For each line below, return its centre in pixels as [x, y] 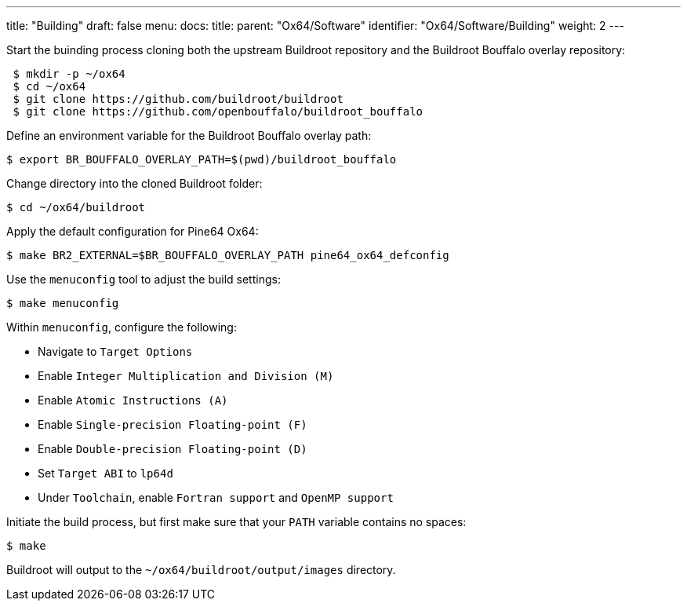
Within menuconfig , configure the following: [122, 327]
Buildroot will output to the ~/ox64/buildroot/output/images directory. [201, 570]
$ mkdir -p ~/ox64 [69, 74]
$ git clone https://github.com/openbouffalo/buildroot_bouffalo [218, 112]
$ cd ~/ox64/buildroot [76, 207]
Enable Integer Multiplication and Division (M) [186, 376]
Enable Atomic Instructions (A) [133, 400]
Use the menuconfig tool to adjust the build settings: [144, 279]
